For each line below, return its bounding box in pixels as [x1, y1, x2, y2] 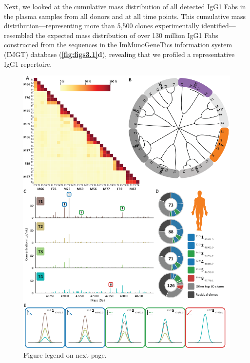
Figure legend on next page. [23, 349, 107, 360]
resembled [4, 30, 34, 40]
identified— [201, 20, 236, 31]
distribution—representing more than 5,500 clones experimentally [4, 20, 199, 31]
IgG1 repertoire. [4, 58, 52, 69]
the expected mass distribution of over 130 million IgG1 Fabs [36, 30, 218, 40]
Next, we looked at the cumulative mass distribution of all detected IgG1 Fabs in [4, 1, 246, 11]
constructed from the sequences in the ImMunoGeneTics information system [4, 39, 232, 50]
